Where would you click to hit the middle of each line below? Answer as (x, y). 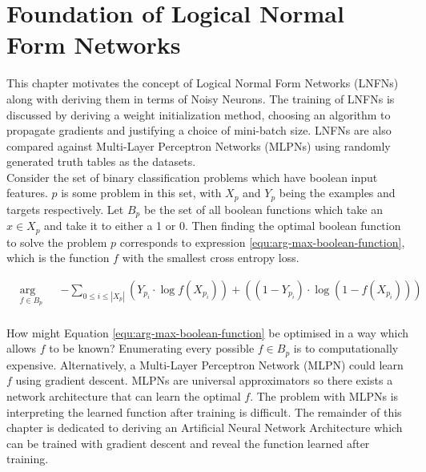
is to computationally (346, 348)
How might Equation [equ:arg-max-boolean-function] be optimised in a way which (208, 332)
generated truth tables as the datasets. (101, 161)
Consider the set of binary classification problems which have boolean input (192, 177)
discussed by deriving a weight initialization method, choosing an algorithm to (199, 114)
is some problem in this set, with (141, 193)
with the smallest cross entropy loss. (211, 258)
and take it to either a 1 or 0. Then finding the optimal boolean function (223, 226)
